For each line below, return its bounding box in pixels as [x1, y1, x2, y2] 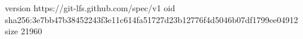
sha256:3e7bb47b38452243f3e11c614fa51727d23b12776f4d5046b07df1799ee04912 [5, 13, 298, 25]
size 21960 [5, 25, 42, 37]
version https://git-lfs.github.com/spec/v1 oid [5, 2, 175, 14]
